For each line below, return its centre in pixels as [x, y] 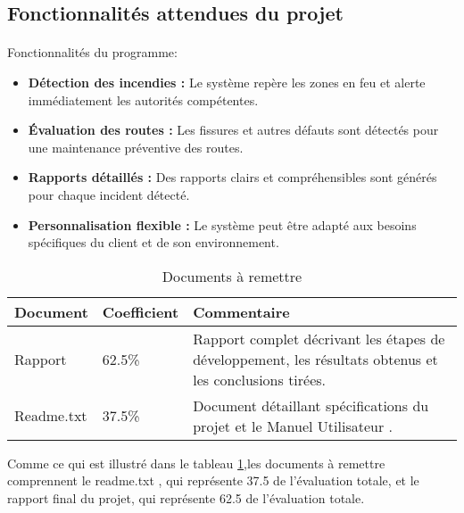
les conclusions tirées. [260, 379]
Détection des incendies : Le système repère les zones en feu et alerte [227, 82]
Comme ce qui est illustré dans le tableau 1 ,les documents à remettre [196, 463]
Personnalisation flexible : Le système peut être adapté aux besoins [222, 224]
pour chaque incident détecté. [109, 194]
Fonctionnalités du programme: [92, 52]
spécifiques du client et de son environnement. [153, 242]
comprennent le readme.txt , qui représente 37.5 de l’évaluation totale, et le [213, 480]
